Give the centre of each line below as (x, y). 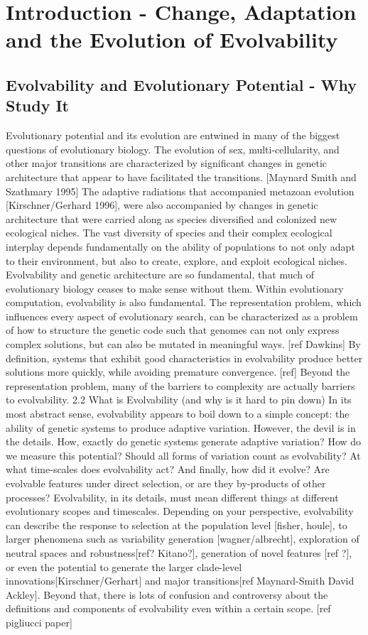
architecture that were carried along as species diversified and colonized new (172, 218)
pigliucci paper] (39, 622)
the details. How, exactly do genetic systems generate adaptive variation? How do (184, 441)
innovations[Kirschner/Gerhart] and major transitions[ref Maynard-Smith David (180, 581)
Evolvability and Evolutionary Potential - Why (181, 84)
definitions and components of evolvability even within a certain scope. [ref (168, 608)
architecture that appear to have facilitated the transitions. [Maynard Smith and (181, 177)
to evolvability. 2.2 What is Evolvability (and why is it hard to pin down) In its (179, 400)
